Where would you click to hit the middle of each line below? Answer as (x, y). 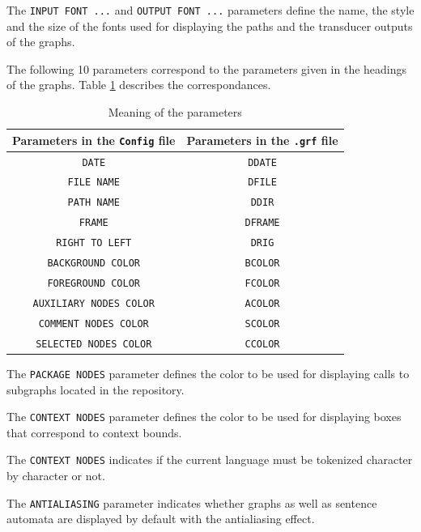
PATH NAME (94, 203)
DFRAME (262, 223)
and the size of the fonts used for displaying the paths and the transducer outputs (210, 26)
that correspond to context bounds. (94, 432)
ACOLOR (262, 303)
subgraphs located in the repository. (96, 389)
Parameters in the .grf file (262, 140)
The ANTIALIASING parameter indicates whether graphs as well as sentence (192, 502)
